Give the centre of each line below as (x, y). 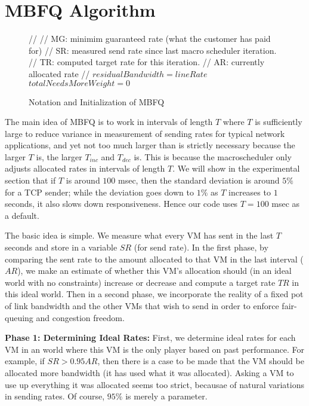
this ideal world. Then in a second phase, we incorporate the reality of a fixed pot (154, 294)
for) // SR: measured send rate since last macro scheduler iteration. (153, 50)
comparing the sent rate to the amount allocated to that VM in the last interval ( (154, 259)
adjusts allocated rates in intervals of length (85, 168)
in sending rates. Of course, (55, 396)
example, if (25, 361)
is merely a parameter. (166, 396)
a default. (22, 215)
